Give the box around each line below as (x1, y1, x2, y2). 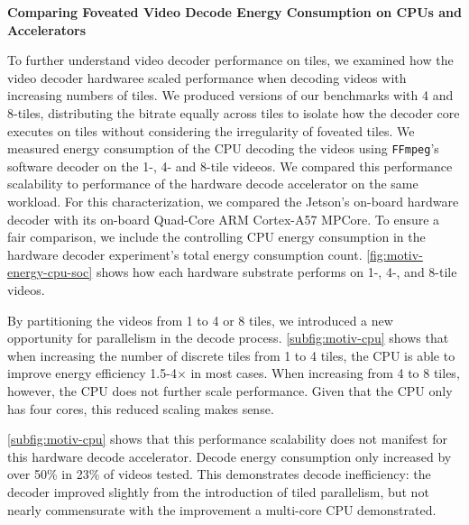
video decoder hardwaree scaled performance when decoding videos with (7, 68, 407, 87)
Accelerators (7, 20, 87, 39)
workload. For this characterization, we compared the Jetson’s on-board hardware (7, 192, 459, 210)
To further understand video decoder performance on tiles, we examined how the (7, 51, 454, 69)
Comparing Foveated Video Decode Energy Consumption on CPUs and (7, 3, 462, 21)
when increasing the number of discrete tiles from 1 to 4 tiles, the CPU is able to (7, 345, 455, 364)
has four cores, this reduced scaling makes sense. (7, 399, 274, 418)
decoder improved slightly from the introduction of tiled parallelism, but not (7, 482, 429, 501)
